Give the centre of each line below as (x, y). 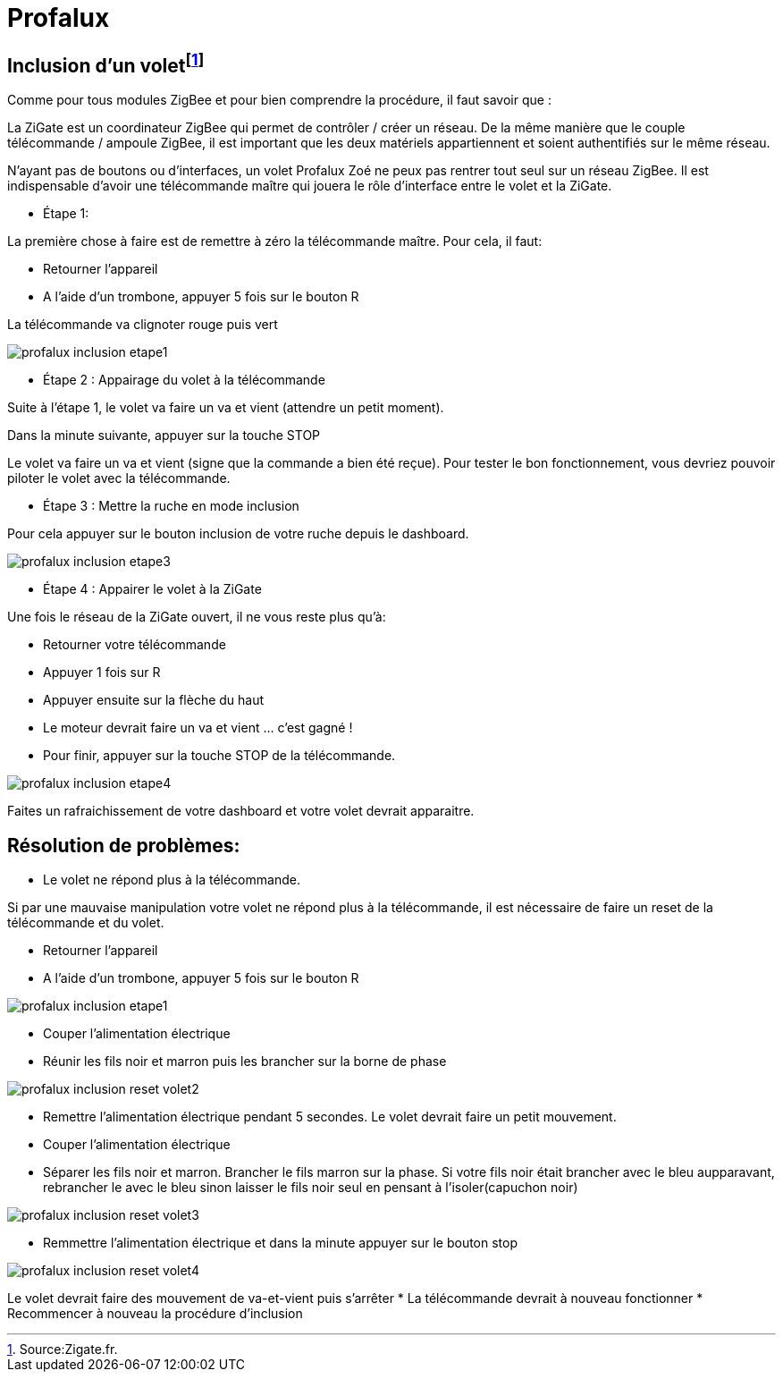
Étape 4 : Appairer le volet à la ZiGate (152, 589)
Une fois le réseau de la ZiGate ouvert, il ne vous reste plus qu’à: (197, 617)
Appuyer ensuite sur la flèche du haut (154, 700)
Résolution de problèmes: (124, 845)
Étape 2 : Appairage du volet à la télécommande (184, 380)
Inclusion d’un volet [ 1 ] (106, 63)
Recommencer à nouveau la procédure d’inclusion (155, 1314)
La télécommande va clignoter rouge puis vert (143, 325)
